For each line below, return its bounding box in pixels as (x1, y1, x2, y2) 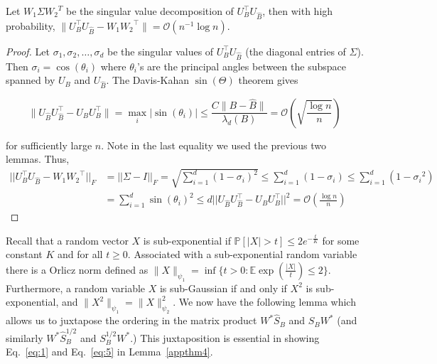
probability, (6, 18, 55, 33)
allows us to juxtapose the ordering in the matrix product (6, 313, 257, 328)
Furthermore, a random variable (6, 280, 146, 295)
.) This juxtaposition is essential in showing (130, 330, 320, 345)
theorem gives (238, 73, 298, 87)
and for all (58, 247, 103, 262)
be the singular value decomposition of (65, 4, 234, 18)
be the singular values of (107, 43, 214, 58)
